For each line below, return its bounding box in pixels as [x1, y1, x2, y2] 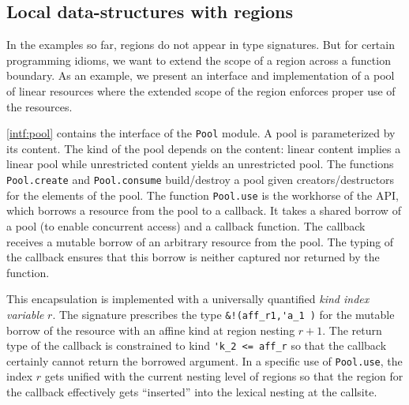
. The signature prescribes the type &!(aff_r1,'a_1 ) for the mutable [52, 306, 395, 322]
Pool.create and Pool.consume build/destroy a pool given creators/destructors [6, 171, 395, 188]
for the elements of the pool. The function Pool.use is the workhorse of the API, [6, 186, 399, 203]
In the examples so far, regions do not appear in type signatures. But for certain [6, 36, 395, 53]
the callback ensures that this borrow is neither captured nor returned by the [6, 249, 380, 265]
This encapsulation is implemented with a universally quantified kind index [6, 291, 370, 307]
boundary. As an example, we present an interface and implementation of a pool [6, 67, 395, 84]
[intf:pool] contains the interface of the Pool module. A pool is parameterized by [6, 125, 396, 141]
